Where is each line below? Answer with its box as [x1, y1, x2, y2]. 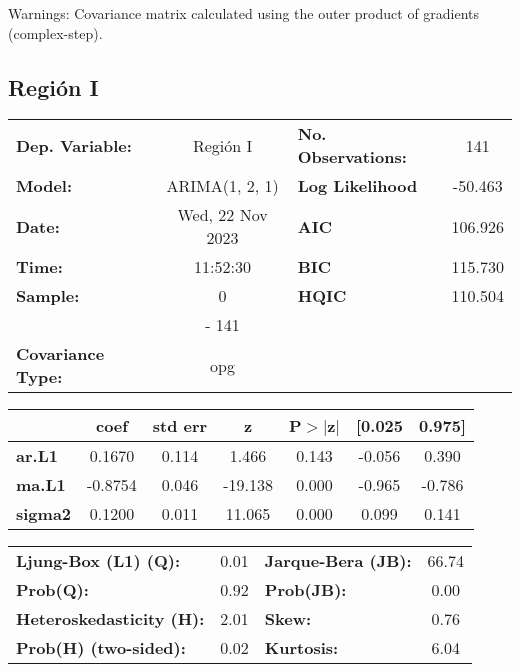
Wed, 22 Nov [177, 203, 268, 227]
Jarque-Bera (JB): [264, 549, 412, 573]
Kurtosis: [264, 636, 339, 660]
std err [152, 414, 208, 438]
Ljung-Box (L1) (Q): [16, 549, 181, 573]
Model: [16, 174, 73, 198]
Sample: [16, 284, 80, 308]
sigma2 [16, 502, 72, 526]
